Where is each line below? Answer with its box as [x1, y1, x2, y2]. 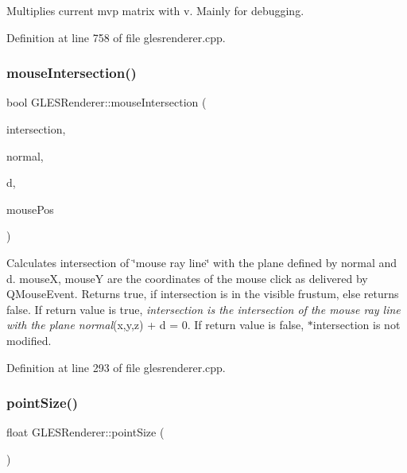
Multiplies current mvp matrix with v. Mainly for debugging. [6, 2, 304, 18]
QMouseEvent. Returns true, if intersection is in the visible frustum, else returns [6, 285, 399, 302]
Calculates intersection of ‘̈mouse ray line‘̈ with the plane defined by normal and [6, 254, 397, 270]
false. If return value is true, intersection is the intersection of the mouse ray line [6, 300, 401, 317]
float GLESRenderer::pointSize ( [6, 424, 165, 440]
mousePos [6, 200, 54, 217]
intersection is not [312, 316, 401, 333]
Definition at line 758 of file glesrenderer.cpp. [6, 29, 226, 45]
